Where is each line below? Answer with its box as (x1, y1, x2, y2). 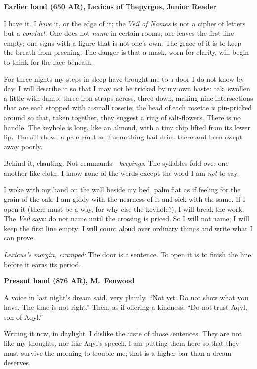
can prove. (4, 232, 35, 243)
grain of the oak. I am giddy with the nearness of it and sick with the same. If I (4, 194, 246, 204)
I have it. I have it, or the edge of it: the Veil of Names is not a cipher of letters (4, 18, 246, 28)
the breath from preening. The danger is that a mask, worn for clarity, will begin (4, 47, 249, 57)
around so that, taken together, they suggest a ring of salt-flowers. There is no (4, 112, 241, 122)
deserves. (4, 357, 31, 368)
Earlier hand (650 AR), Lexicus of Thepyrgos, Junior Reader (4, 1, 217, 11)
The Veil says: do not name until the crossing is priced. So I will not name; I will (4, 213, 249, 224)
